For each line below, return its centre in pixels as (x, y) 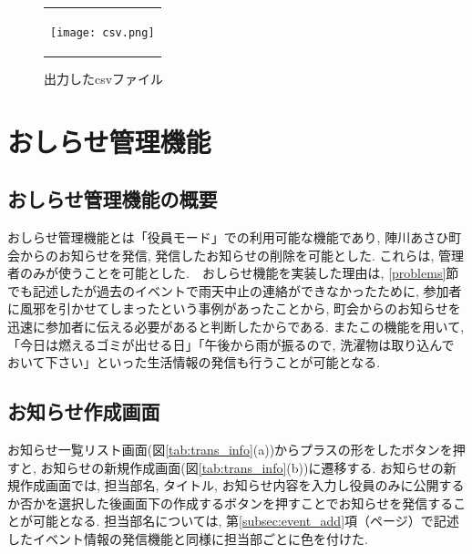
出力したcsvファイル (104, 78)
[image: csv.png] (103, 32)
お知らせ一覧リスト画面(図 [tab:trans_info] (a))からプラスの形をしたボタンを (230, 450)
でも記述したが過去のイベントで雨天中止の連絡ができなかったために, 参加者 (235, 290)
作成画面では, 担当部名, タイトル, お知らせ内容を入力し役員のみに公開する (242, 485)
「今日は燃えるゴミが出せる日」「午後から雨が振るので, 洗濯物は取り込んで (231, 344)
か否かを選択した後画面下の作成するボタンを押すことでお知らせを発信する (231, 503)
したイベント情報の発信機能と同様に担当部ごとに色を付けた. (188, 539)
